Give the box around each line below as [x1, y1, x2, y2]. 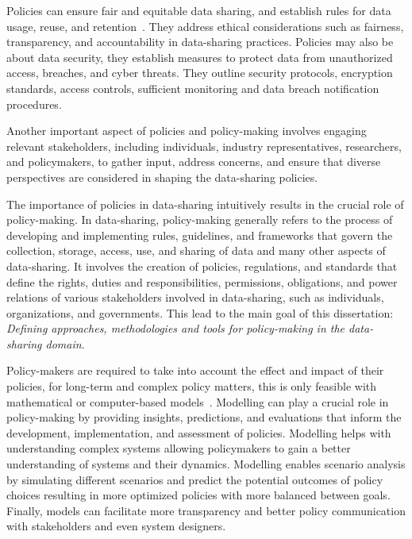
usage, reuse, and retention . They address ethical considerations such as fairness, [6, 17, 404, 34]
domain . [45, 335, 85, 352]
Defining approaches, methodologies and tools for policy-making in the [6, 320, 345, 337]
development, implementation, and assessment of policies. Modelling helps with [6, 424, 391, 441]
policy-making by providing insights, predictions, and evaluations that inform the [6, 409, 402, 425]
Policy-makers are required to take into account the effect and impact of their [6, 362, 384, 379]
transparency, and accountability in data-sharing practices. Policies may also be [6, 33, 394, 50]
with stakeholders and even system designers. [6, 518, 226, 534]
